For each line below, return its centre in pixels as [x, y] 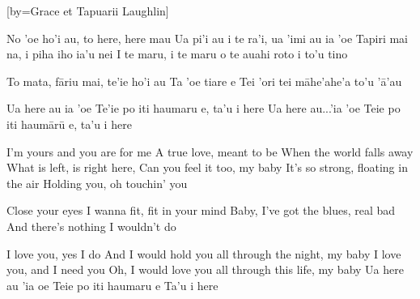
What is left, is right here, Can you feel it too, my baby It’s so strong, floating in [207, 167]
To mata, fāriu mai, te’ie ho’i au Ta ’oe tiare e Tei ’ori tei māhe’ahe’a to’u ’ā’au [204, 81]
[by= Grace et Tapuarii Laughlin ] [88, 11]
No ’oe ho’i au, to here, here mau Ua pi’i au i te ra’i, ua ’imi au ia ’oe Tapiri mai [207, 38]
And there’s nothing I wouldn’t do [91, 226]
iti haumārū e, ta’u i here [69, 124]
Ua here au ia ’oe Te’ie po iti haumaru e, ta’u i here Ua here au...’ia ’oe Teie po [204, 108]
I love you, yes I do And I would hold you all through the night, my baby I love [204, 253]
